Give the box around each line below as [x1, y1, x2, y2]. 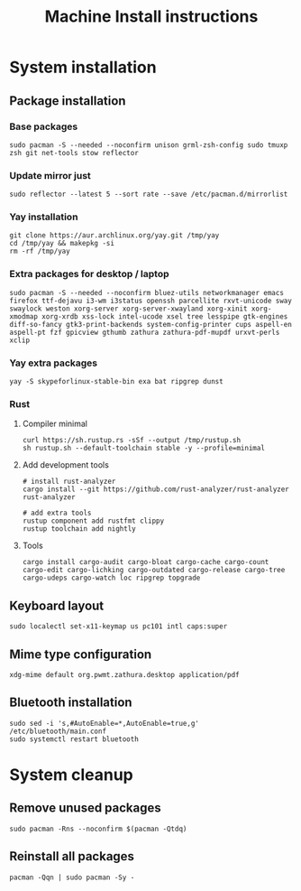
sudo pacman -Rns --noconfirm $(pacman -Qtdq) [9, 824, 187, 833]
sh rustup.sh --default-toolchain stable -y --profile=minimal [22, 444, 266, 453]
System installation [9, 57, 157, 78]
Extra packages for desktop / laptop [9, 268, 169, 281]
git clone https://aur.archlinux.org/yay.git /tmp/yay [9, 231, 220, 240]
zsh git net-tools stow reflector [9, 148, 140, 157]
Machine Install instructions [44, 6, 259, 27]
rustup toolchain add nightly [22, 524, 137, 534]
